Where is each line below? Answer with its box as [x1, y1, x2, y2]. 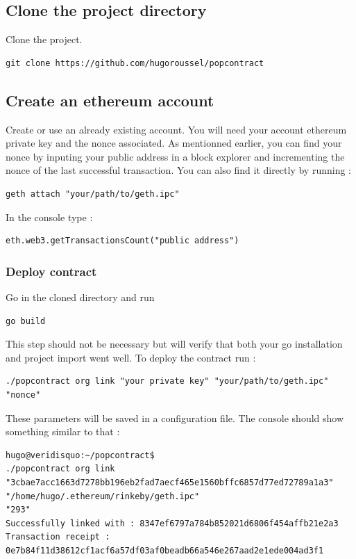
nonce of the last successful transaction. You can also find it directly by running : [6, 163, 351, 177]
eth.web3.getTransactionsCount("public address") [6, 236, 239, 246]
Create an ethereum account [6, 89, 214, 111]
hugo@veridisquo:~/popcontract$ [6, 450, 155, 460]
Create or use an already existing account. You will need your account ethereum [6, 122, 347, 136]
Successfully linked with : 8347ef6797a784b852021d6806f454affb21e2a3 [6, 518, 339, 528]
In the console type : [6, 209, 93, 224]
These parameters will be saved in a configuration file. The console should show [6, 410, 344, 425]
